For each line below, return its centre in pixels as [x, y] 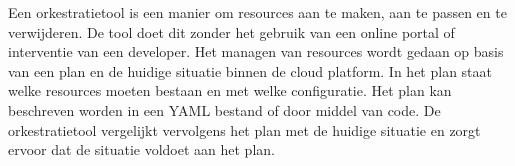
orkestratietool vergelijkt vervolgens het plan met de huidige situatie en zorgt [244, 129]
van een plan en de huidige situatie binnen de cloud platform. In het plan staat [250, 70]
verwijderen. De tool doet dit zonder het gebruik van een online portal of [231, 31]
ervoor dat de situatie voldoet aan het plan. [141, 149]
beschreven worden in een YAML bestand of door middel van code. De [224, 109]
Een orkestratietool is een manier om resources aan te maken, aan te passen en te [257, 12]
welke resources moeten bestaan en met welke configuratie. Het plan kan [230, 90]
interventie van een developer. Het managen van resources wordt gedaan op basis [256, 51]
